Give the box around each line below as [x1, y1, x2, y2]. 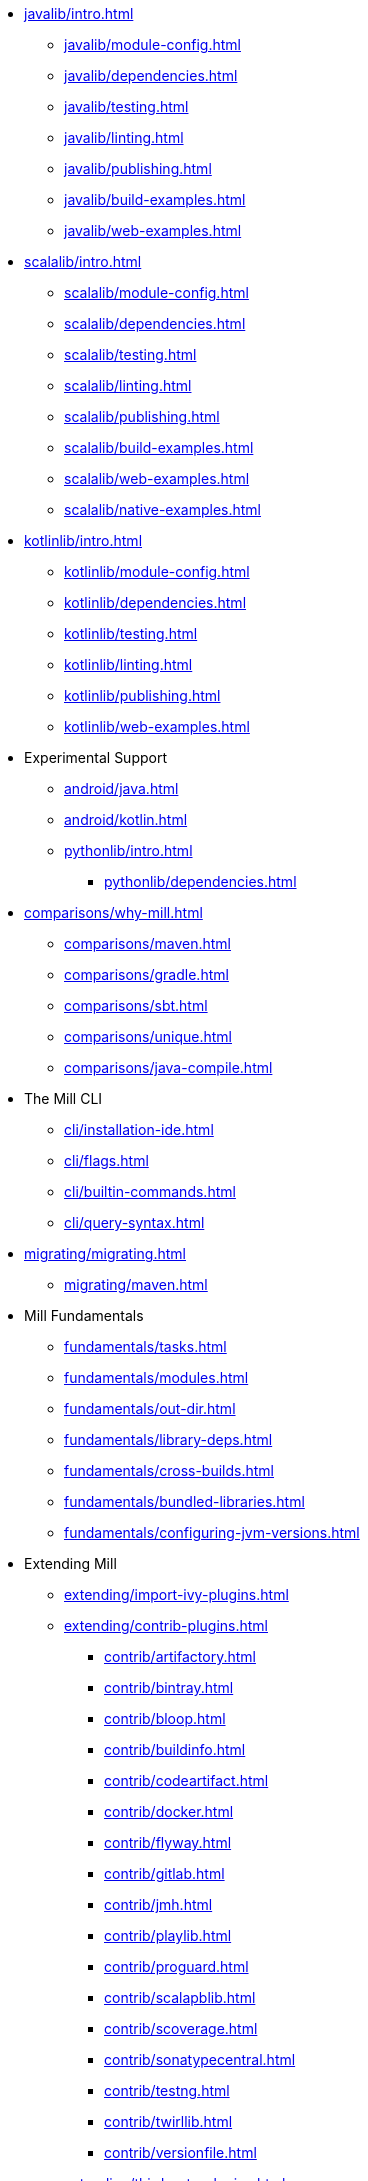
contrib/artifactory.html [104, 1648, 256, 1665]
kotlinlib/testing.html [64, 625, 198, 642]
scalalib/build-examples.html [64, 439, 254, 456]
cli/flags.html [64, 1152, 149, 1169]
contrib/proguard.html [104, 1958, 249, 1975]
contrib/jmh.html [104, 1896, 213, 1913]
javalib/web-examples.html [64, 222, 242, 239]
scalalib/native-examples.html [64, 501, 262, 518]
